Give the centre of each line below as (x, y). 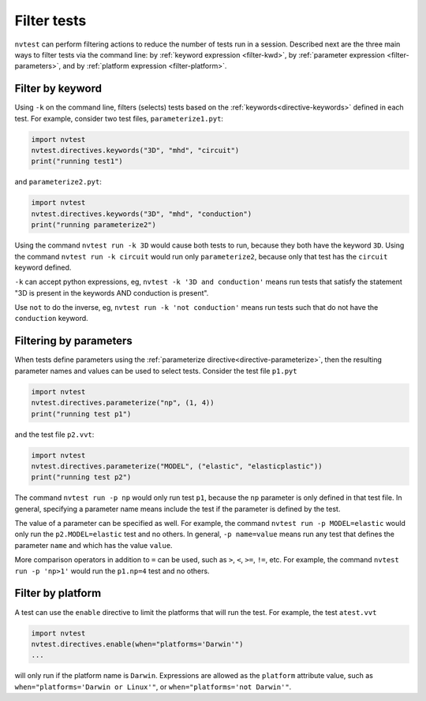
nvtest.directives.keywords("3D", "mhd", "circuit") (135, 150)
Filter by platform (58, 593)
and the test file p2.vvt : (54, 434)
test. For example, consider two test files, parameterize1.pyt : (119, 118)
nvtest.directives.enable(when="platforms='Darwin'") (137, 644)
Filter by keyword (58, 89)
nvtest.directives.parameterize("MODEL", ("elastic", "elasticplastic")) (177, 466)
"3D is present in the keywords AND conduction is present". (112, 293)
